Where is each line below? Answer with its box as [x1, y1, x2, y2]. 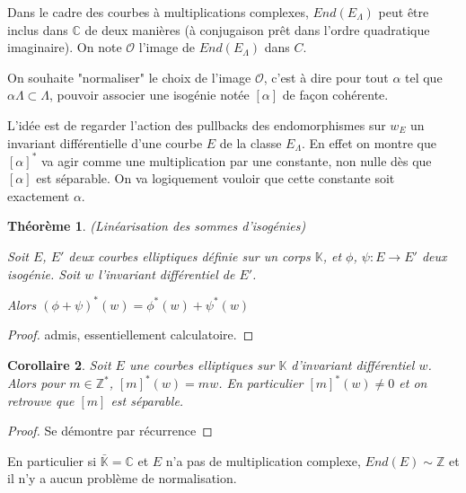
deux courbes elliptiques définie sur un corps [68, 247, 311, 266]
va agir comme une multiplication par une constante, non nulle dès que [40, 151, 432, 170]
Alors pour [7, 374, 66, 392]
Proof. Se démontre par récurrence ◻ [7, 421, 213, 440]
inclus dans [7, 20, 68, 39]
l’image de [138, 38, 195, 57]
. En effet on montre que [302, 133, 436, 152]
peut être [378, 3, 429, 21]
